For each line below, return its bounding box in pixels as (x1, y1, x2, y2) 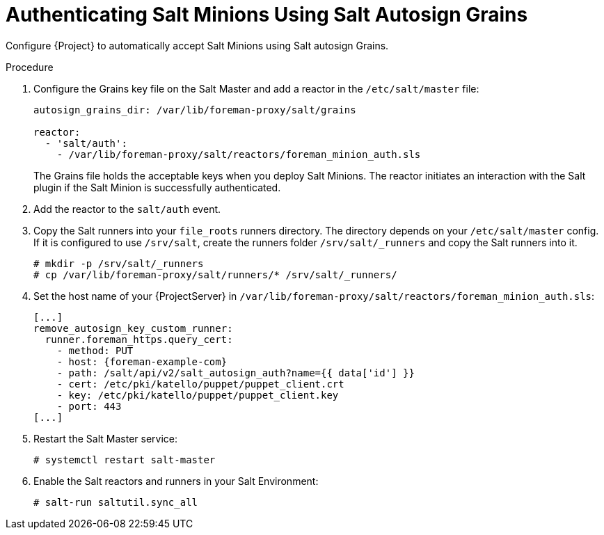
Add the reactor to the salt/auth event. (33, 202, 221, 215)
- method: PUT (56, 344, 134, 356)
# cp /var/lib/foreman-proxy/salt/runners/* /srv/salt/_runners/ (33, 269, 397, 280)
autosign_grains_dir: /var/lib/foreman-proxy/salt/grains (33, 104, 356, 115)
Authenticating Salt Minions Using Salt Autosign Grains (6, 3, 528, 26)
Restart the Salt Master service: (33, 432, 177, 445)
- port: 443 (56, 400, 122, 412)
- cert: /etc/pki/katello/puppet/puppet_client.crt (56, 378, 344, 390)
